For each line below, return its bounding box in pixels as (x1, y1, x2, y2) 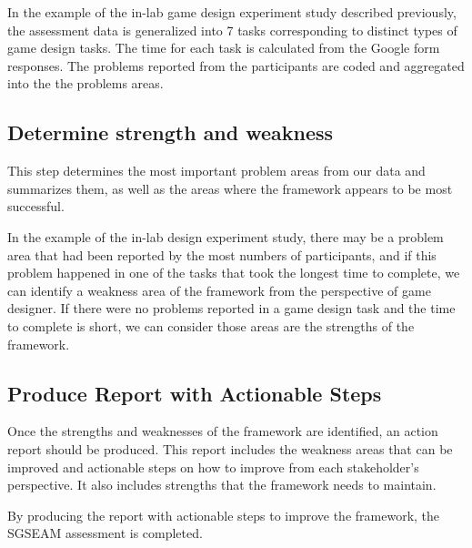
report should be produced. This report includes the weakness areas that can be (7, 439, 453, 458)
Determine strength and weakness (7, 118, 334, 147)
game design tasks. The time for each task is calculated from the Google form (7, 38, 440, 57)
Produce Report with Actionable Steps (7, 379, 382, 407)
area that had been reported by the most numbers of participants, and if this (7, 245, 437, 264)
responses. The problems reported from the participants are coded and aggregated (7, 56, 465, 75)
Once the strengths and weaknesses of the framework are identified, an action (7, 421, 438, 441)
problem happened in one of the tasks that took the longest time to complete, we (7, 263, 460, 282)
